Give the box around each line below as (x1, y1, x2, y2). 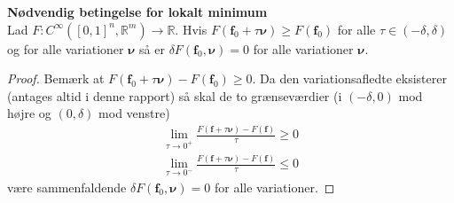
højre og (7, 104, 51, 122)
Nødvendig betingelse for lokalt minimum (7, 3, 268, 20)
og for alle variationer (7, 39, 124, 58)
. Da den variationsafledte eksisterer (252, 69, 447, 88)
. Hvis (175, 20, 207, 38)
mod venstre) (98, 104, 170, 122)
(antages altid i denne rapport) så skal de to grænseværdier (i (7, 86, 342, 105)
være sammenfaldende (7, 177, 127, 196)
